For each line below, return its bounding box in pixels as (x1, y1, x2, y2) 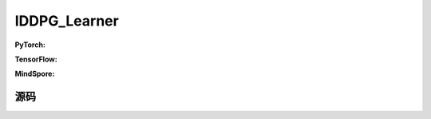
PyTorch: (14, 40, 45, 50)
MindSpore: (14, 69, 55, 79)
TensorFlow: (14, 54, 57, 64)
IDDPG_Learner (14, 12, 119, 30)
